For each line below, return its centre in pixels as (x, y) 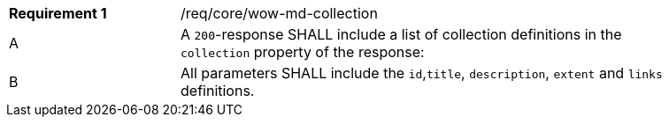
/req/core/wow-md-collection (279, 13)
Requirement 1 (58, 13)
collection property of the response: (303, 52)
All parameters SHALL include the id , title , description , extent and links (422, 73)
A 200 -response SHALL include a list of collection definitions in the (401, 34)
